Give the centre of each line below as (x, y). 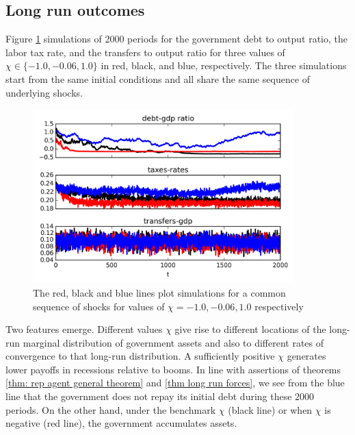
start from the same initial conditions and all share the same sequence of (158, 78)
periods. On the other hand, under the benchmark (111, 409)
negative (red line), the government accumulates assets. (121, 423)
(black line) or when (270, 409)
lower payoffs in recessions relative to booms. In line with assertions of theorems (173, 369)
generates (306, 356)
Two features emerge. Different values (84, 329)
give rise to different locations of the (250, 329)
